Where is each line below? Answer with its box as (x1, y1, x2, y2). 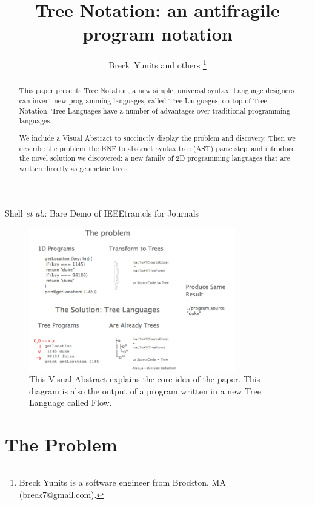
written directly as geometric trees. (19, 163, 130, 173)
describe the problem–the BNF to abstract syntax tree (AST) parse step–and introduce (19, 143, 295, 153)
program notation (82, 21, 233, 46)
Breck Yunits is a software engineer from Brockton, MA (19, 476, 226, 489)
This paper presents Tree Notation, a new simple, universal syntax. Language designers (19, 85, 294, 96)
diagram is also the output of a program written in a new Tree (29, 384, 262, 397)
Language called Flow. (29, 396, 112, 409)
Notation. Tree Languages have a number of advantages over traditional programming (19, 105, 290, 116)
